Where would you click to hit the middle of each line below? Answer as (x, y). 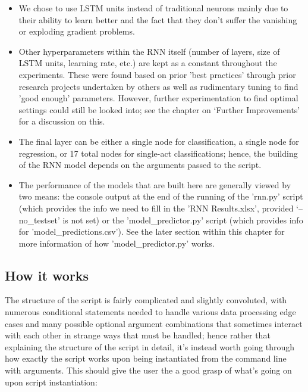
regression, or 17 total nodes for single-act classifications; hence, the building (158, 153)
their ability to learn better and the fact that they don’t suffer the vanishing (158, 19)
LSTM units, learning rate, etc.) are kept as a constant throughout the (148, 63)
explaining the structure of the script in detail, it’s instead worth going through (150, 346)
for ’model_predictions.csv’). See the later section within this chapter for (152, 231)
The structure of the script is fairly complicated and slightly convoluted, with (146, 300)
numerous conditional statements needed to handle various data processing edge (150, 312)
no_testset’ (39, 220)
